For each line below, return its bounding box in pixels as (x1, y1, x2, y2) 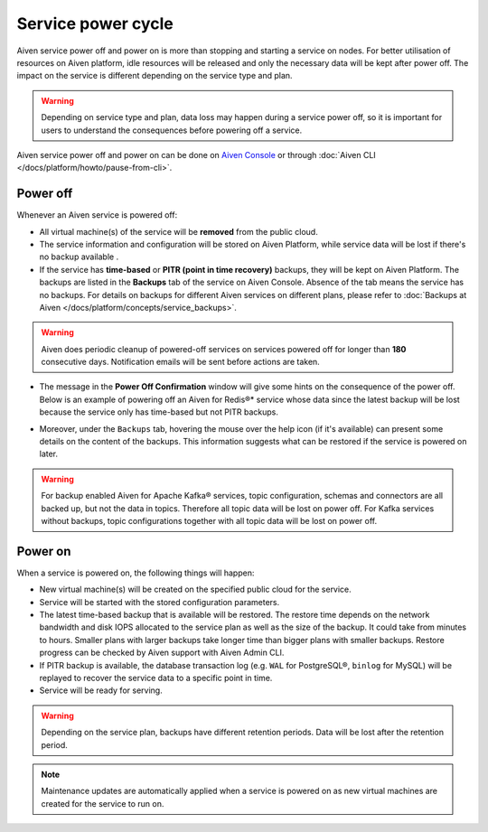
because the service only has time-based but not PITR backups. (39, 407, 279, 417)
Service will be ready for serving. (39, 685, 163, 696)
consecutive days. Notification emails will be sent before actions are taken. (41, 357, 320, 368)
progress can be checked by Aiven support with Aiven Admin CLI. (39, 647, 285, 659)
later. (39, 448, 59, 460)
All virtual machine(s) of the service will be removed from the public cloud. (39, 226, 318, 237)
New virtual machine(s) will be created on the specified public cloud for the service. (39, 584, 352, 595)
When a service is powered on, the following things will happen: (16, 567, 255, 578)
